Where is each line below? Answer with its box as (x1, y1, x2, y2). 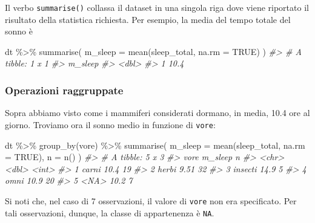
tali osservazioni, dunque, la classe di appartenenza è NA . (5, 206, 214, 219)
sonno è (5, 25, 33, 37)
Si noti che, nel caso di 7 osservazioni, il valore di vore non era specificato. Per (5, 194, 297, 207)
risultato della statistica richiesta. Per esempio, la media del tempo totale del (5, 13, 291, 25)
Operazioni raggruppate (5, 82, 124, 97)
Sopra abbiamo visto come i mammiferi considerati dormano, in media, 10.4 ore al (5, 106, 310, 119)
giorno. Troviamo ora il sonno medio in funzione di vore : (5, 118, 216, 131)
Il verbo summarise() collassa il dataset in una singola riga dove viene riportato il (5, 1, 309, 13)
